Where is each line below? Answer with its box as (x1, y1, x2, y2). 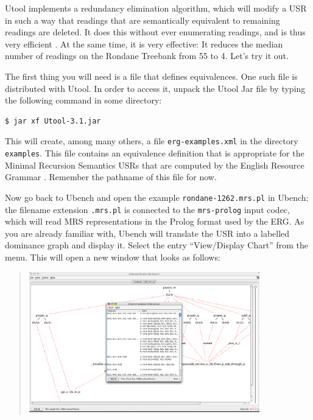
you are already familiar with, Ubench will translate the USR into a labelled (5, 226, 290, 239)
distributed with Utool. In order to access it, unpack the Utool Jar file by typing (5, 82, 306, 94)
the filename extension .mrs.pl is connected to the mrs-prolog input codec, (5, 203, 290, 215)
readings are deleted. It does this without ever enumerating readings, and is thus (5, 26, 306, 38)
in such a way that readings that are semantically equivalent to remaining (5, 13, 280, 26)
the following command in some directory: (5, 94, 162, 107)
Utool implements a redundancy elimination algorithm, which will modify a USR (5, 2, 307, 14)
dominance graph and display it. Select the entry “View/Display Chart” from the (5, 239, 308, 251)
